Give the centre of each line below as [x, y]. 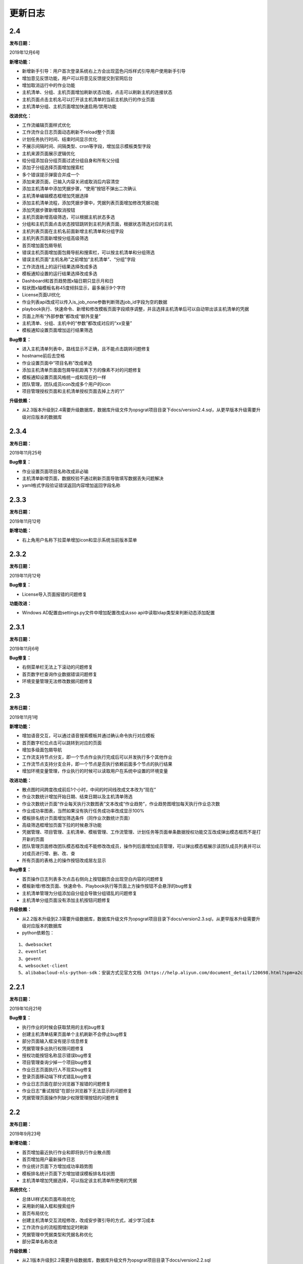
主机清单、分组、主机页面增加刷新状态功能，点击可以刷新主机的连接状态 [97, 92]
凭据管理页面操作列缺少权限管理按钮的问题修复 [71, 1098]
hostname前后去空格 [43, 356]
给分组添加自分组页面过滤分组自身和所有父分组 [71, 160]
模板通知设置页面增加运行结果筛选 [57, 330]
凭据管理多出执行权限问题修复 [53, 1048]
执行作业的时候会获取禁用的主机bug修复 [64, 1027]
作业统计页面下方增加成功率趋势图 [57, 1166]
